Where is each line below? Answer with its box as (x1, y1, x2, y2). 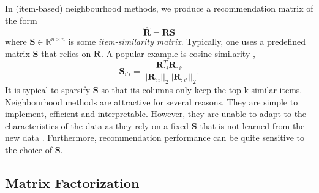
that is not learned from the (200, 119, 305, 132)
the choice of (5, 143, 52, 156)
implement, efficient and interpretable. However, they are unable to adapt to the (5, 107, 307, 120)
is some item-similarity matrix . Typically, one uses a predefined (68, 35, 306, 48)
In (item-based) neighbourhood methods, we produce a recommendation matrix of (5, 2, 313, 14)
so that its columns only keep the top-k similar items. (101, 83, 302, 96)
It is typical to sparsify (5, 83, 91, 96)
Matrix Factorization (5, 173, 140, 192)
